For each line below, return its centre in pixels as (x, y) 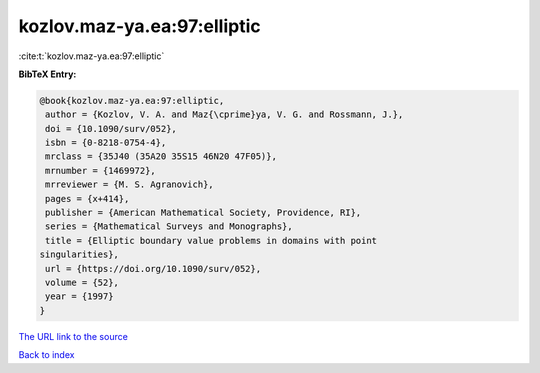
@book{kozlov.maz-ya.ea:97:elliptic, (132, 100)
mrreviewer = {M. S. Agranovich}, (129, 184)
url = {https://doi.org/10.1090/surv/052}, (153, 268)
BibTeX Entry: (47, 74)
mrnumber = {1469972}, (101, 170)
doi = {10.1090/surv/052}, (111, 128)
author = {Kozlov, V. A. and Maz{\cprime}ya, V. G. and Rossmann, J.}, (224, 114)
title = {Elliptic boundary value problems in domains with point (211, 240)
